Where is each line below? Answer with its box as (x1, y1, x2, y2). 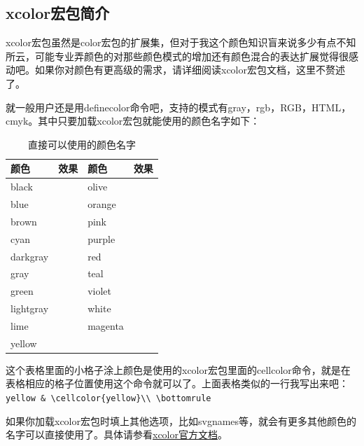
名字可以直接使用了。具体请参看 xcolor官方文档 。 (6, 427, 227, 442)
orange (87, 197, 116, 211)
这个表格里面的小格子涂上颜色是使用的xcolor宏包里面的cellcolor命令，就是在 (6, 362, 351, 377)
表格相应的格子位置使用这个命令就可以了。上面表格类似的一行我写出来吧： (6, 376, 349, 391)
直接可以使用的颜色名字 (27, 137, 136, 151)
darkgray (10, 249, 49, 263)
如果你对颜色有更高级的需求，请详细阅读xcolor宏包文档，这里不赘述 (34, 62, 345, 77)
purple (87, 231, 115, 246)
